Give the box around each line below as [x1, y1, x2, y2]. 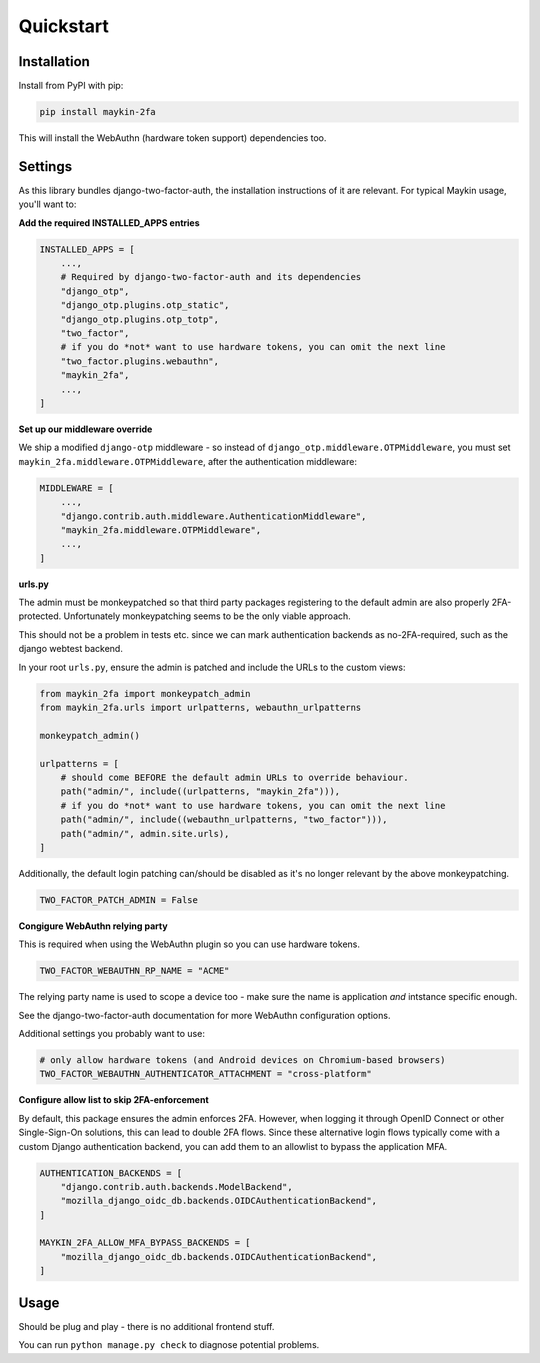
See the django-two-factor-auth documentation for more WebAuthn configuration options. [18, 1009, 391, 1021]
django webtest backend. [18, 643, 124, 655]
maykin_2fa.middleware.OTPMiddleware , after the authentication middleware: [18, 455, 357, 467]
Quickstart [18, 15, 110, 37]
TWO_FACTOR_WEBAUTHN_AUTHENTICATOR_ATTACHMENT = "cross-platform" [39, 1068, 372, 1080]
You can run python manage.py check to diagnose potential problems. [18, 1339, 320, 1351]
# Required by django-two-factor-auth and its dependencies [60, 271, 362, 283]
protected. [18, 610, 62, 622]
